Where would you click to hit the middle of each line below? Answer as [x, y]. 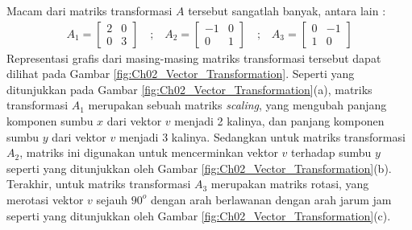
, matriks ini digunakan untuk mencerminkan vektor [149, 152]
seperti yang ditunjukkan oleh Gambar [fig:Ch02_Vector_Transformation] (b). [199, 168]
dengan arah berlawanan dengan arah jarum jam [271, 199]
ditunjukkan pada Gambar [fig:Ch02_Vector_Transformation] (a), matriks [189, 89]
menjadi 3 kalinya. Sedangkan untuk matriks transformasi [262, 136]
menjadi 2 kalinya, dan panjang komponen [279, 121]
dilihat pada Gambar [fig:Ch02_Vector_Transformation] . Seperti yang [181, 74]
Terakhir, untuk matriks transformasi [99, 184]
